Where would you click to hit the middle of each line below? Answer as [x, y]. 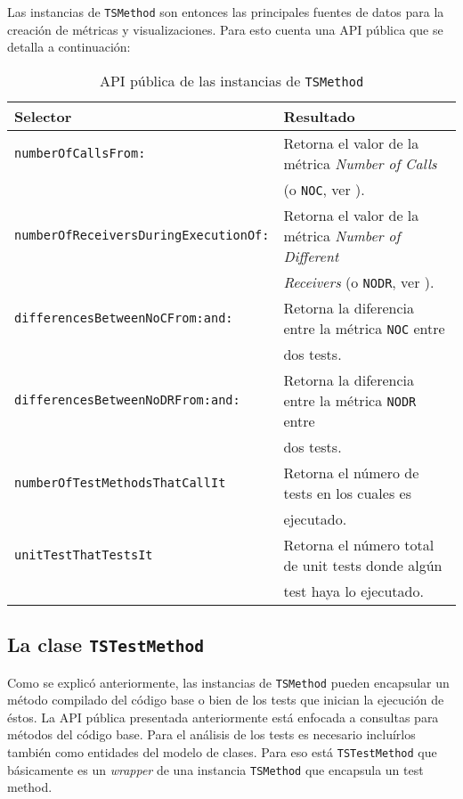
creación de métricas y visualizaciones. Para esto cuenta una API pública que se [225, 29]
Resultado [319, 116]
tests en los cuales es [347, 493]
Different [311, 256]
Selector [43, 116]
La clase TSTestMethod [106, 644]
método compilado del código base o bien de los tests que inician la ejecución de [226, 700]
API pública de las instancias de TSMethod [231, 80]
